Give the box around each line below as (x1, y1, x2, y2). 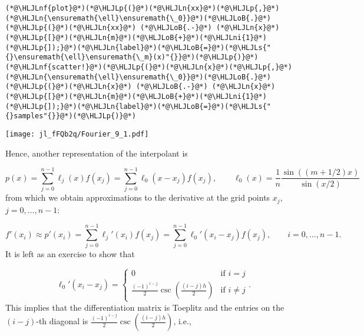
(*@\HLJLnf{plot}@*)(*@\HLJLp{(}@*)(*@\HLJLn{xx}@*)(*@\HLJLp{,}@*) (5, 4, 280, 12)
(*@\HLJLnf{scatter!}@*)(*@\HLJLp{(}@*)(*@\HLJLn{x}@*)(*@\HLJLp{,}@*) (5, 62, 292, 71)
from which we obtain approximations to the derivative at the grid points (5, 191, 270, 204)
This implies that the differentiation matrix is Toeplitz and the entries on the (5, 301, 284, 313)
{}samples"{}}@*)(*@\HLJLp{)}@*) (5, 112, 136, 121)
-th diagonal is (36, 315, 88, 327)
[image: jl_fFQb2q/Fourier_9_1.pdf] (5, 129, 149, 138)
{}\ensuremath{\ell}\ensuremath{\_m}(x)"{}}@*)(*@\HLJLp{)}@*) (5, 53, 259, 62)
